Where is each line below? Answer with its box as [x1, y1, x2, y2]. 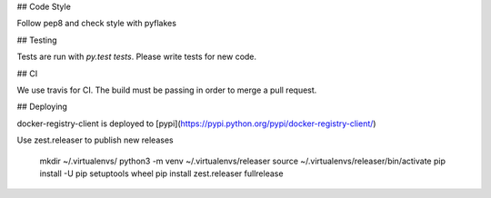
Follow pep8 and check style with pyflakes [16, 18, 177, 29]
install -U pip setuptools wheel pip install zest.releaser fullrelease [39, 168, 284, 179]
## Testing [16, 35, 57, 45]
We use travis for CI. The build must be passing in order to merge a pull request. [16, 84, 317, 95]
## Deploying [16, 101, 68, 113]
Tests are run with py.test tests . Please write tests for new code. [16, 51, 257, 63]
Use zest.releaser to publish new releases [16, 134, 174, 145]
